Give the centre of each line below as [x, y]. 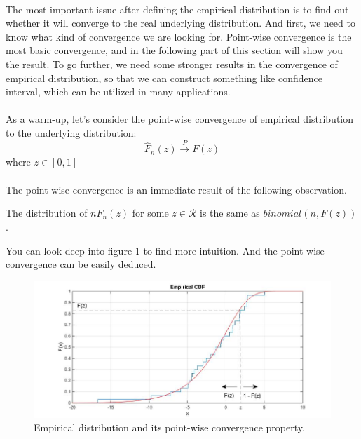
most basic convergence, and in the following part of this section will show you [174, 50]
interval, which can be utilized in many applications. [118, 92]
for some [150, 213]
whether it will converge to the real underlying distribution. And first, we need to [180, 23]
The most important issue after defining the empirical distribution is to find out [177, 9]
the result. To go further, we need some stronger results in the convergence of [172, 63]
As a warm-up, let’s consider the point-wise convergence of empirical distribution [180, 119]
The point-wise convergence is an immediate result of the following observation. [176, 189]
